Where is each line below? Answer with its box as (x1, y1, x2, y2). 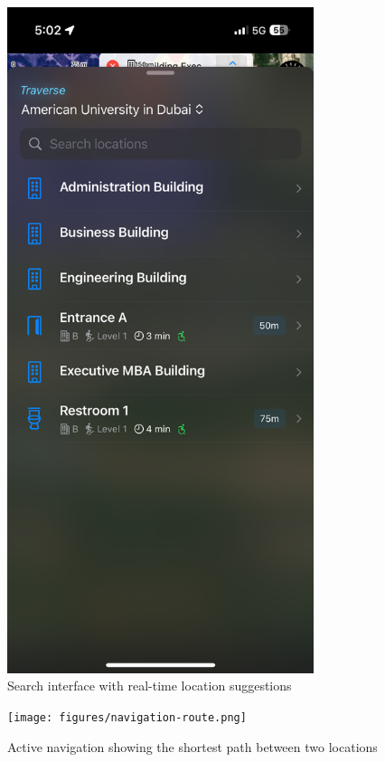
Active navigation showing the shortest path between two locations (7, 737, 378, 756)
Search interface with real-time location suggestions (7, 676, 292, 695)
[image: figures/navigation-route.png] (7, 711, 247, 725)
